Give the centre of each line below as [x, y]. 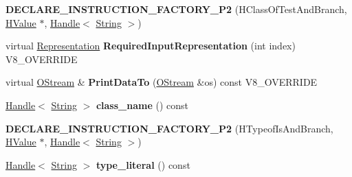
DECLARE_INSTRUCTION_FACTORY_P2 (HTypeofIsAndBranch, [169, 128]
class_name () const [142, 105]
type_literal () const [143, 164]
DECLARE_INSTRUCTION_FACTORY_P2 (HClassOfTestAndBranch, [176, 9]
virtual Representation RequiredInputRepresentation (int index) [151, 46]
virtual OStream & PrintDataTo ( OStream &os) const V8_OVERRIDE [162, 82]
